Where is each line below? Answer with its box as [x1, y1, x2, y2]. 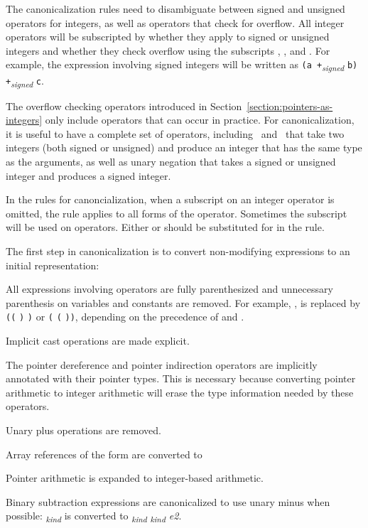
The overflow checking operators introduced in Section [6, 98, 242, 113]
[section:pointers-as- [247, 98, 333, 113]
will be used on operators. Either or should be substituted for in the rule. [6, 220, 325, 235]
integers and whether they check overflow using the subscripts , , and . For [6, 43, 330, 58]
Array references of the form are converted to [6, 446, 202, 461]
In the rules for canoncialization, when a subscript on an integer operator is [6, 192, 335, 207]
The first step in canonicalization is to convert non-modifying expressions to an [6, 243, 350, 258]
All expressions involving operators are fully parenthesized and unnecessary [6, 281, 333, 296]
